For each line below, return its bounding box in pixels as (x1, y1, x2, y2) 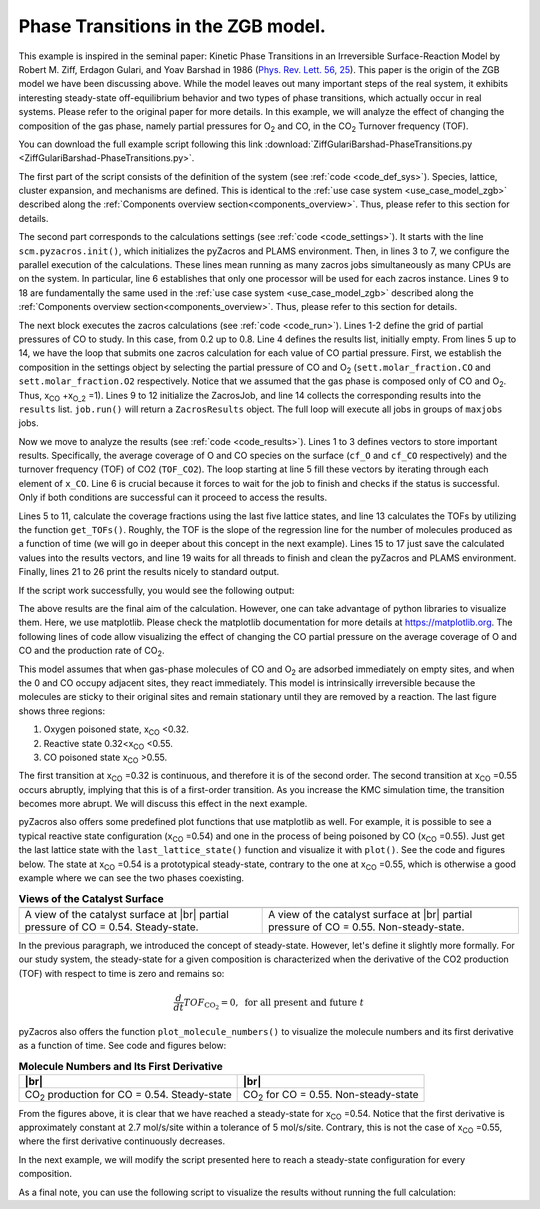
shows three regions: (18, 705, 106, 717)
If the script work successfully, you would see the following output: (18, 584, 295, 596)
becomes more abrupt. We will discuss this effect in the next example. (18, 798, 308, 810)
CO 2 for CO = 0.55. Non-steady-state (243, 1087, 419, 1103)
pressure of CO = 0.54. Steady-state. (24, 920, 199, 934)
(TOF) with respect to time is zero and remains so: (18, 967, 225, 979)
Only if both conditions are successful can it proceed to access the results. (18, 491, 328, 504)
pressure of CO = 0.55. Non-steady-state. (268, 920, 465, 934)
